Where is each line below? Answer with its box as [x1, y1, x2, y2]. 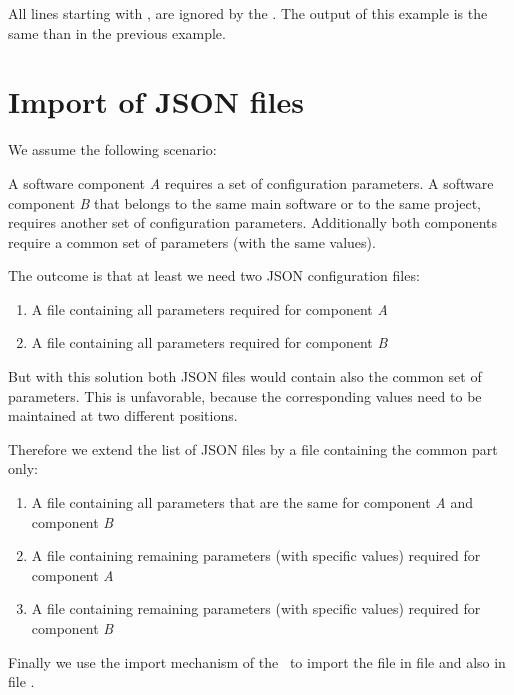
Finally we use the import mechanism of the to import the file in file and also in [8, 651, 506, 672]
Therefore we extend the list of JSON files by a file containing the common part [8, 438, 498, 459]
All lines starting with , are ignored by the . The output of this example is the [8, 3, 488, 23]
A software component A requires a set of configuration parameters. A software [8, 172, 494, 193]
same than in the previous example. [8, 22, 226, 43]
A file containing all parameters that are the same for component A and [31, 492, 473, 513]
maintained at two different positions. [8, 405, 238, 426]
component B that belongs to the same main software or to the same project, [8, 192, 482, 213]
